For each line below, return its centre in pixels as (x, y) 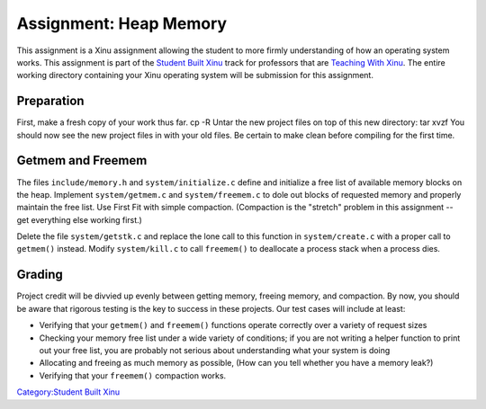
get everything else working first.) (80, 219)
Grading (40, 275)
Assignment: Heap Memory (122, 23)
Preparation (50, 101)
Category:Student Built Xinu (68, 392)
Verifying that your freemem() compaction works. (133, 375)
